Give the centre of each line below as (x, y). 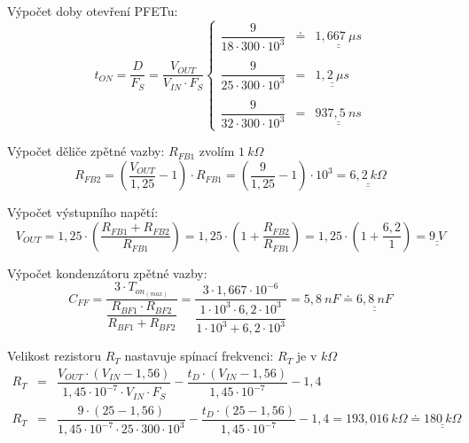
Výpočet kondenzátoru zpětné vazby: (107, 272)
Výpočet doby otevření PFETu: (93, 11)
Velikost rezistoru (55, 356)
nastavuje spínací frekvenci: (199, 356)
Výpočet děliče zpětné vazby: (86, 151)
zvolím (217, 151)
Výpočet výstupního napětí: (83, 212)
